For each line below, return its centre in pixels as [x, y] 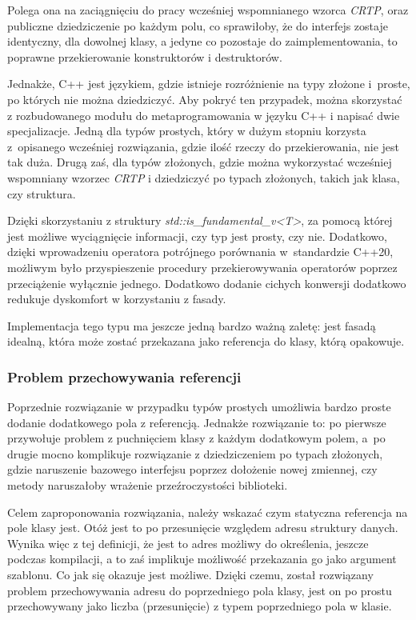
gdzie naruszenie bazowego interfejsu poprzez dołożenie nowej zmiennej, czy [192, 469]
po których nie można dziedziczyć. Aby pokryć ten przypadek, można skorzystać [205, 99]
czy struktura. [42, 193]
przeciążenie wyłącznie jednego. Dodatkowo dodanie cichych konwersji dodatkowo [207, 283]
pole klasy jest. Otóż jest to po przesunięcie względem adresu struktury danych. [203, 528]
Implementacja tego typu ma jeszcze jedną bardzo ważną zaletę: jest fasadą [192, 325]
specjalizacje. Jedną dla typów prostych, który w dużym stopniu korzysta [187, 131]
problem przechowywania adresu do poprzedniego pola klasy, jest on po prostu [200, 590]
